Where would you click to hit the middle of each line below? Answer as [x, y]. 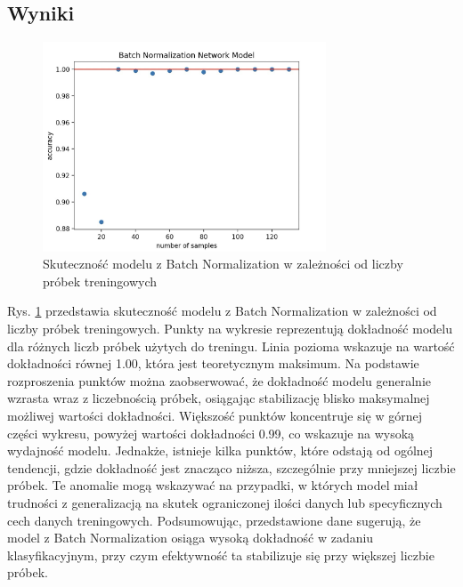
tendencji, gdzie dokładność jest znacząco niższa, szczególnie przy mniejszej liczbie [231, 467]
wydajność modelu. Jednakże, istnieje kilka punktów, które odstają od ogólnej [220, 450]
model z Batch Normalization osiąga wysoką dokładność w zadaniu [191, 538]
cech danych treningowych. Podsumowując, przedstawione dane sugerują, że [214, 520]
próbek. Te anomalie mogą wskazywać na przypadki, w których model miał [213, 485]
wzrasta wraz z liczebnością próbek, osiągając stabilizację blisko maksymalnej [219, 398]
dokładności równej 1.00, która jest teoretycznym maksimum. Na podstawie [213, 363]
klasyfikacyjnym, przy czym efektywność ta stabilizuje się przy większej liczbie [221, 555]
